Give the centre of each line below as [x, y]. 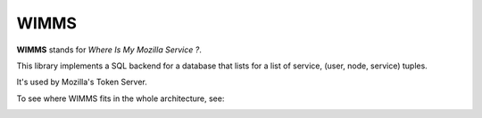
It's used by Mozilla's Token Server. [82, 82]
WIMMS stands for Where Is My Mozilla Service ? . [109, 50]
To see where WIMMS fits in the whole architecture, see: [120, 98]
